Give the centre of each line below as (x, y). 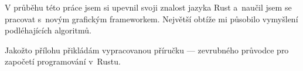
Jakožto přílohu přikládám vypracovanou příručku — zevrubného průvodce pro (147, 50)
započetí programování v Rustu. (63, 61)
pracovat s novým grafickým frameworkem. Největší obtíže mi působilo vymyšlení (151, 18)
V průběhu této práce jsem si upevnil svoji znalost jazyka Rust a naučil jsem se (148, 7)
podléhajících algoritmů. (48, 30)
